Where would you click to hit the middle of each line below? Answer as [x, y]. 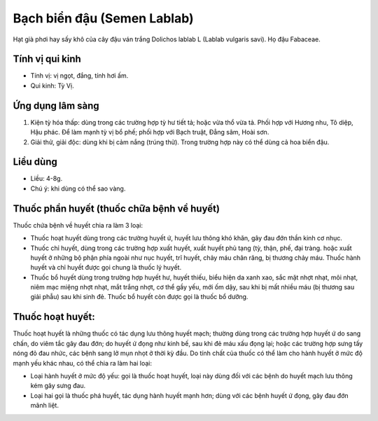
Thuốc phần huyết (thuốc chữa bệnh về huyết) [117, 208]
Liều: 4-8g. [47, 179]
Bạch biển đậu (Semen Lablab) [103, 18]
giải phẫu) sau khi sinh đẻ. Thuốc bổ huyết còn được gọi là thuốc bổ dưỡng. [139, 297]
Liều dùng [35, 162]
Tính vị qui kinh [47, 59]
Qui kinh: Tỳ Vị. [52, 85]
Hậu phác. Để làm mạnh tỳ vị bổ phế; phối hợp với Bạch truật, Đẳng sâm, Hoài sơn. [150, 132]
